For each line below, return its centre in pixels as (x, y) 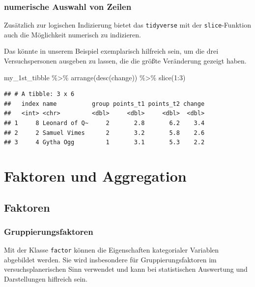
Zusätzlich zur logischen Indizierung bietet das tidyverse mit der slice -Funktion (127, 25)
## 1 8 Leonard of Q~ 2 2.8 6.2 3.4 (104, 123)
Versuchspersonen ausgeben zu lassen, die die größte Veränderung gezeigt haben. (125, 61)
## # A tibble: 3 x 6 (39, 94)
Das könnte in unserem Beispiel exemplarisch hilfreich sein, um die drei (111, 51)
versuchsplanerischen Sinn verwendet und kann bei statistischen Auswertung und (126, 269)
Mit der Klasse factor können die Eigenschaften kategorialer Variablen (112, 250)
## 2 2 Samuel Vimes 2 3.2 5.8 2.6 (104, 133)
